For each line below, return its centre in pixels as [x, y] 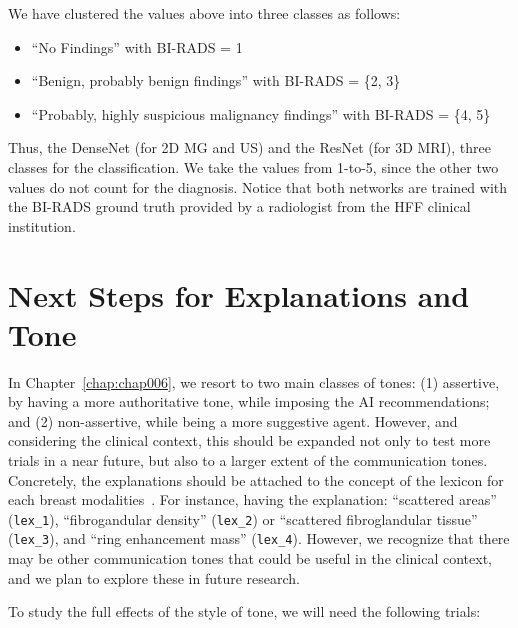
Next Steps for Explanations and [239, 294]
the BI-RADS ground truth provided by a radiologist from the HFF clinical [239, 206]
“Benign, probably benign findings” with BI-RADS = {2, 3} [216, 80]
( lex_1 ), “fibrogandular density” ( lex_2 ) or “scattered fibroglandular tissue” [243, 518]
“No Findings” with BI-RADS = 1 [137, 46]
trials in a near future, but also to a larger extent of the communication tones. [248, 460]
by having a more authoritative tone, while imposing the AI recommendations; [249, 401]
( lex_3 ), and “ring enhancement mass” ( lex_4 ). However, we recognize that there [259, 538]
